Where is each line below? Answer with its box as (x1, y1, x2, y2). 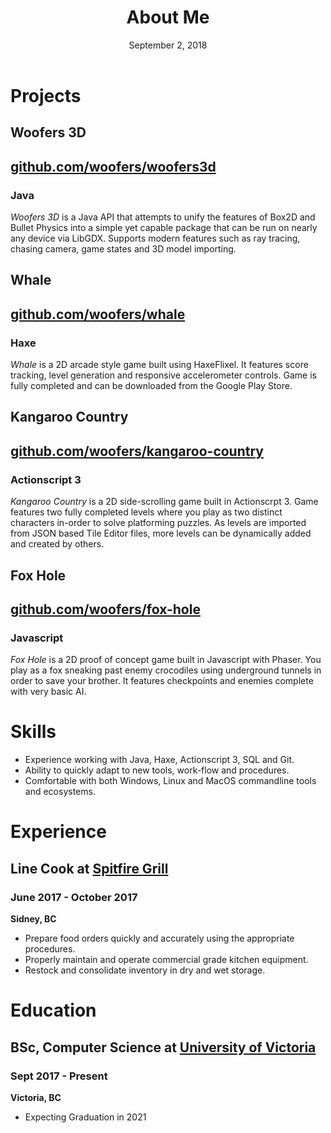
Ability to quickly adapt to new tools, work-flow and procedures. (24, 764, 290, 776)
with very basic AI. (10, 686, 87, 698)
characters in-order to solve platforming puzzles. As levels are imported (10, 517, 307, 529)
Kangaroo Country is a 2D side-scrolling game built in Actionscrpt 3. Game (10, 496, 319, 508)
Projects (10, 84, 82, 107)
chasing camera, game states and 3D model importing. (10, 243, 237, 255)
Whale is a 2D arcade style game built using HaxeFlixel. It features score (10, 359, 309, 371)
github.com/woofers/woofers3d (10, 158, 217, 175)
